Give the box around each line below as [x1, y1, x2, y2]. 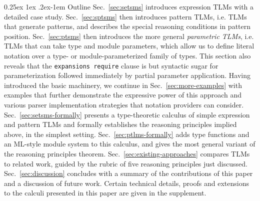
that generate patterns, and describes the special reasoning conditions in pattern [4, 21, 251, 31]
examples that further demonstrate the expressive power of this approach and [4, 89, 242, 100]
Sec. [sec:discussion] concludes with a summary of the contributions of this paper [4, 168, 253, 178]
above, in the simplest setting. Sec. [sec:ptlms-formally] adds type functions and [4, 128, 249, 139]
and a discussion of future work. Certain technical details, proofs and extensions [4, 177, 249, 188]
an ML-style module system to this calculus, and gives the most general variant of [4, 138, 255, 149]
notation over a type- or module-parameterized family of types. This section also [4, 50, 251, 60]
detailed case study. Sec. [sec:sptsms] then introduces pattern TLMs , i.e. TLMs [4, 11, 247, 21]
